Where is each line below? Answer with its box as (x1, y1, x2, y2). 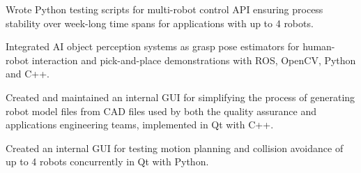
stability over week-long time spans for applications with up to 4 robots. (6, 15, 314, 30)
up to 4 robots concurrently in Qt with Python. (6, 154, 209, 169)
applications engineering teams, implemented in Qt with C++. (6, 117, 274, 132)
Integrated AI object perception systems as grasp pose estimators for (6, 39, 300, 54)
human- (302, 39, 335, 54)
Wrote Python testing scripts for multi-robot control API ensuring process (6, 2, 323, 16)
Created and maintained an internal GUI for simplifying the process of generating (6, 89, 355, 104)
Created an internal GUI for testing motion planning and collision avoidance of (6, 140, 344, 155)
